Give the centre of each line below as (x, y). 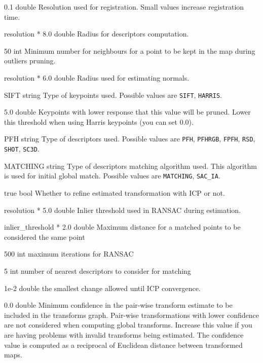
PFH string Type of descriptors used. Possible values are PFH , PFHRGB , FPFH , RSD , (130, 139)
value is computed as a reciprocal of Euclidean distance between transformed (123, 344)
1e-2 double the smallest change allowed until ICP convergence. (102, 288)
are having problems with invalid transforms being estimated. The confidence (124, 334)
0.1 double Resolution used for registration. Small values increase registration (124, 7)
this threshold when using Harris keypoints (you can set (91, 121)
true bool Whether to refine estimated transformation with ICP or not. (115, 192)
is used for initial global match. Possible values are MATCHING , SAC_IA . (112, 176)
